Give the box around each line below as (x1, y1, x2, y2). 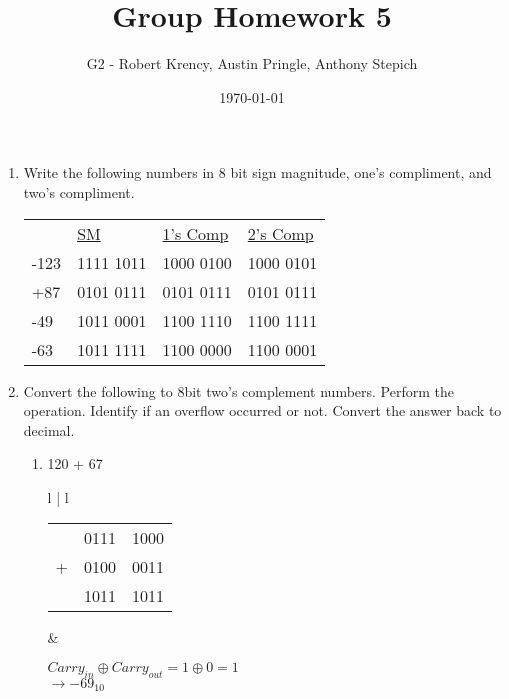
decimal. (23, 419, 75, 440)
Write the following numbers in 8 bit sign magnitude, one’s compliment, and (23, 162, 492, 183)
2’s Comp (247, 221, 314, 245)
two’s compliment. (23, 181, 135, 202)
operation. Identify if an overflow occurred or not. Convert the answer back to (23, 400, 502, 421)
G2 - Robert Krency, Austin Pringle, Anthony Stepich (86, 53, 418, 74)
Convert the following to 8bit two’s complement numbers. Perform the (23, 380, 455, 401)
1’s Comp (162, 221, 229, 245)
